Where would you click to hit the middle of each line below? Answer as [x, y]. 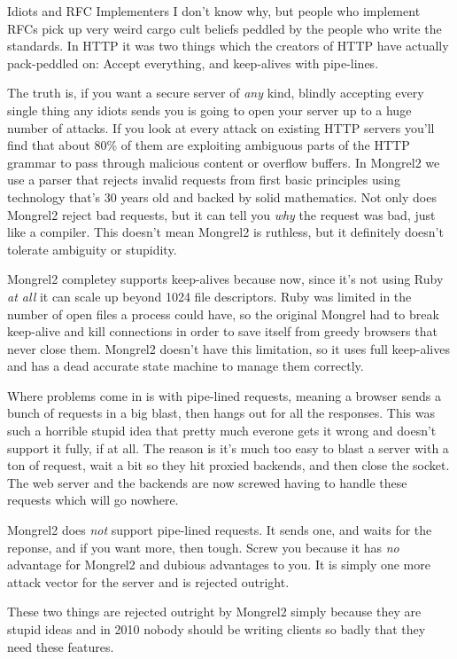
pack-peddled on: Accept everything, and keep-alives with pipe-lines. [193, 63]
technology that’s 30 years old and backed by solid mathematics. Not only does [222, 196]
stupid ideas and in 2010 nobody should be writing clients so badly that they [217, 629]
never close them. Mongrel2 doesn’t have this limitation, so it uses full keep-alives [228, 348]
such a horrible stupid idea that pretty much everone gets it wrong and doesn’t [222, 431]
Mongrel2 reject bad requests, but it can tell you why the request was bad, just [221, 214]
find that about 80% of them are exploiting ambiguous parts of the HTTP [209, 145]
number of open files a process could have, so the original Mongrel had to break [223, 314]
